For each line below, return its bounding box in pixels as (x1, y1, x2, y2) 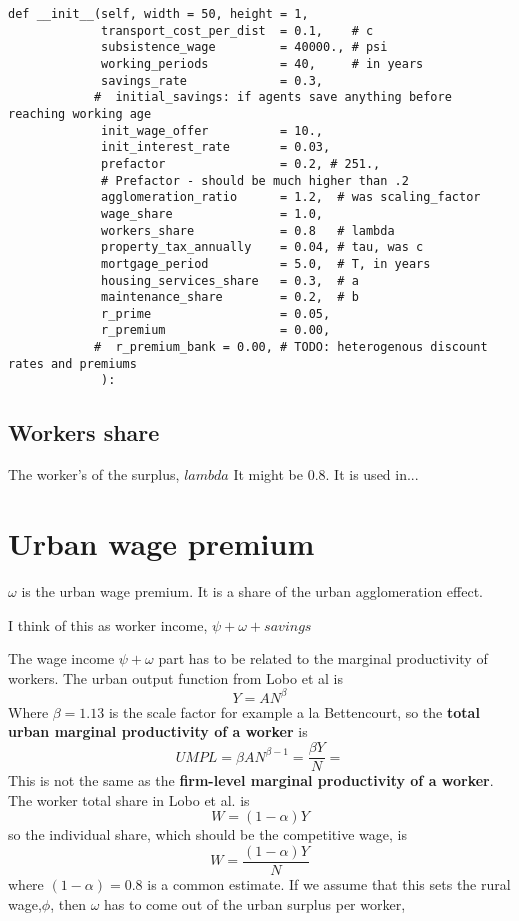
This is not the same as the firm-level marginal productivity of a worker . (8, 770, 494, 791)
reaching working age (8, 106, 152, 121)
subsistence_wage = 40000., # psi (101, 40, 388, 55)
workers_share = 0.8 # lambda (101, 223, 395, 238)
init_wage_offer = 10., (101, 123, 323, 138)
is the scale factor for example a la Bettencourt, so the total (108, 701, 480, 722)
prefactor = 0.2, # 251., (101, 156, 381, 171)
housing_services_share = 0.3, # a (101, 273, 359, 288)
